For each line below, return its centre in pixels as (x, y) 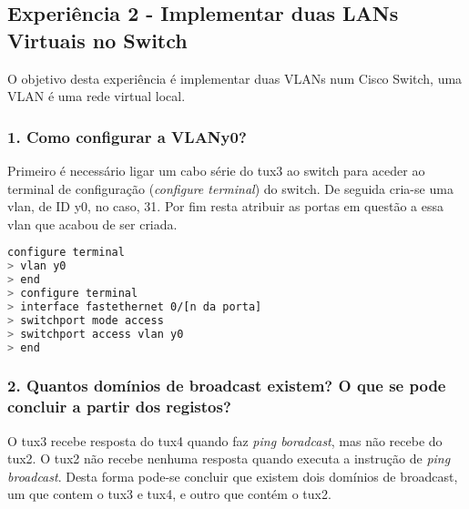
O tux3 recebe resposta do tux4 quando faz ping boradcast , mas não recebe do (225, 440)
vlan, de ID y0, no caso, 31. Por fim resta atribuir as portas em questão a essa (226, 206)
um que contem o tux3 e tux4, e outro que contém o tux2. (169, 494)
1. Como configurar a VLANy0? (127, 136)
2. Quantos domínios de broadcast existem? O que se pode (227, 386)
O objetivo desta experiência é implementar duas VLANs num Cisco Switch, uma (235, 78)
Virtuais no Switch (97, 40)
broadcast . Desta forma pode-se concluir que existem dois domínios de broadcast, (233, 476)
